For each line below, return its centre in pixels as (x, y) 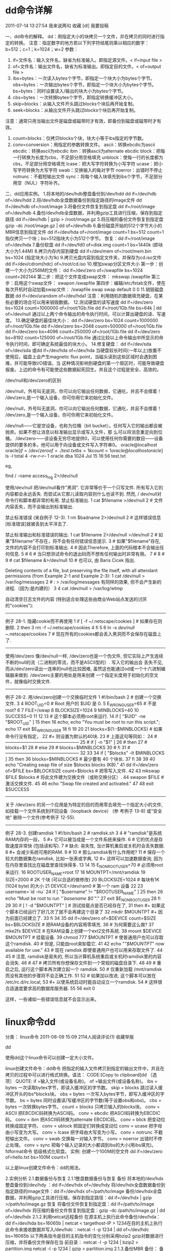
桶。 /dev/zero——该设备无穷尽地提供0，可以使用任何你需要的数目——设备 (84, 438)
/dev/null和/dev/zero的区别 (33, 380)
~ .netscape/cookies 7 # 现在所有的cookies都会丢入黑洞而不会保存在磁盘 (81, 634)
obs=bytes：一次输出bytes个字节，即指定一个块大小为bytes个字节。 (84, 84)
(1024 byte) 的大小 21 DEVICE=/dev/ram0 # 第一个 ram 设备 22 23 (74, 886)
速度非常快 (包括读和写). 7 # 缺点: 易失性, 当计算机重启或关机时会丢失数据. (87, 846)
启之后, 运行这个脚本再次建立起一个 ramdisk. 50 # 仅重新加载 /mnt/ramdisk (83, 969)
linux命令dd (31, 1022)
